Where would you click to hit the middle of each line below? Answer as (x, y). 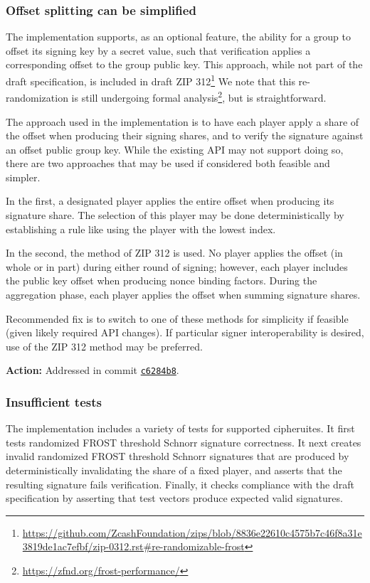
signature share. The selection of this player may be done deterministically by (175, 215)
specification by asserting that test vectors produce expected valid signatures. (174, 498)
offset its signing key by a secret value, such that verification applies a (158, 50)
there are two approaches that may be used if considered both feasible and (168, 163)
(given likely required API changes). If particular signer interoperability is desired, (185, 332)
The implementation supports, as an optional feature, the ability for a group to (178, 37)
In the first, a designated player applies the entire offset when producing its (170, 201)
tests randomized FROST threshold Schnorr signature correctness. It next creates (184, 442)
